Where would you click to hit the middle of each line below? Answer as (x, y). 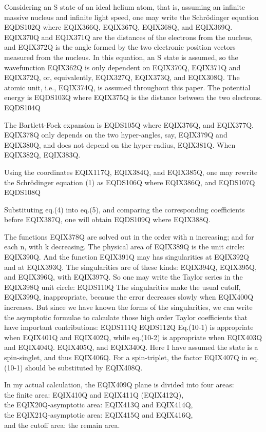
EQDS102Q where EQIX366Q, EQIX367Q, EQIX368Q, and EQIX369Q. (118, 27)
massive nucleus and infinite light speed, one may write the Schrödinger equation (131, 17)
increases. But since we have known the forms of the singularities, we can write (128, 307)
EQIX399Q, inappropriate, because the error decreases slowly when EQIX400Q (129, 297)
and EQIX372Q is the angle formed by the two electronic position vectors (120, 47)
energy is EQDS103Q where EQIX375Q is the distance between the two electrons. (133, 97)
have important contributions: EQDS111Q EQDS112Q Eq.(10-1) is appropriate (129, 327)
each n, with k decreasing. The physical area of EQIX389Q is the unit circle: (125, 247)
